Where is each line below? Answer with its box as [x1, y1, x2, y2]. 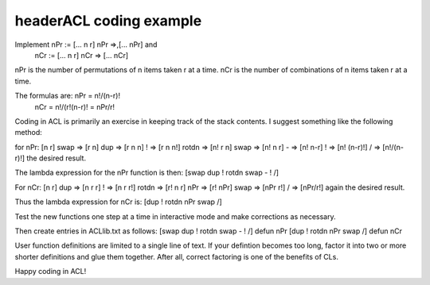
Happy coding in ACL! [14, 267, 87, 276]
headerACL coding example [14, 12, 202, 29]
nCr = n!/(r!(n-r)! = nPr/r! [34, 102, 115, 111]
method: [14, 128, 43, 137]
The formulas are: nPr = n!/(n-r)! [14, 91, 121, 101]
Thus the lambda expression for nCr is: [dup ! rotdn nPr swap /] [14, 197, 222, 206]
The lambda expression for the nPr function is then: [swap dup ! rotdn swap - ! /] [14, 168, 279, 178]
